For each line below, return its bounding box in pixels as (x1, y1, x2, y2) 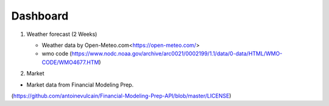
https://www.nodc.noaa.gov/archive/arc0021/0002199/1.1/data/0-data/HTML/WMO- (71, 50, 283, 57)
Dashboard (11, 9, 69, 23)
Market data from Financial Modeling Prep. (26, 81, 134, 88)
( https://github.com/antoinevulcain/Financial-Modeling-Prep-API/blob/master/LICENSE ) (11, 92, 232, 99)
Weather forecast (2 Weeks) (26, 30, 97, 38)
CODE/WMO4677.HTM (41, 58, 99, 66)
